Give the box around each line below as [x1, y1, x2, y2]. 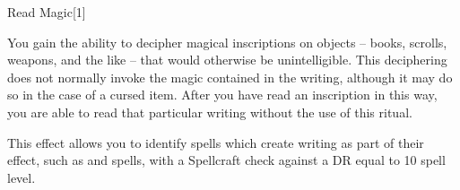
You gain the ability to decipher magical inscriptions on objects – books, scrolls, [7, 32, 447, 51]
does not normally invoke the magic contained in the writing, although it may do [7, 67, 453, 86]
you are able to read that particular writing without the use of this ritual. [7, 102, 412, 121]
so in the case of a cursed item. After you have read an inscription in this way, [7, 85, 438, 104]
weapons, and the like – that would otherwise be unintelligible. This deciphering [7, 50, 447, 69]
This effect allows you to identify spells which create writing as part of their [7, 133, 424, 151]
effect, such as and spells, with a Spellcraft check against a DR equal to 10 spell [7, 151, 446, 169]
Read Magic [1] [7, 3, 86, 21]
